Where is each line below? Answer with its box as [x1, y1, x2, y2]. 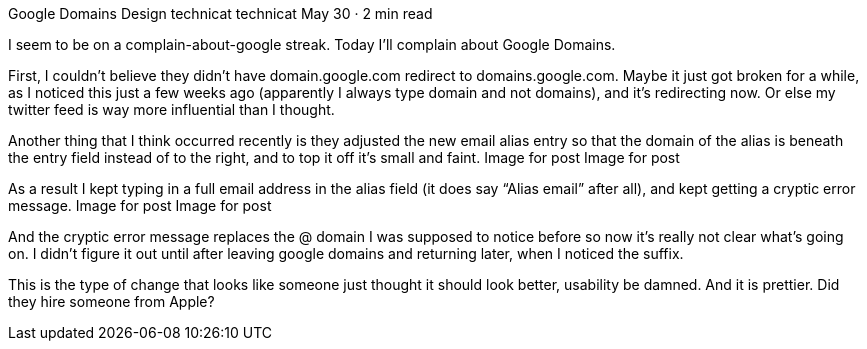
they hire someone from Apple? [8, 293, 215, 310]
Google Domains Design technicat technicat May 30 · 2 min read [8, 5, 433, 22]
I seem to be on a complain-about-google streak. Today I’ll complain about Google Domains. [8, 36, 616, 53]
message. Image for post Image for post [8, 197, 272, 214]
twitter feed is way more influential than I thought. [8, 101, 335, 118]
